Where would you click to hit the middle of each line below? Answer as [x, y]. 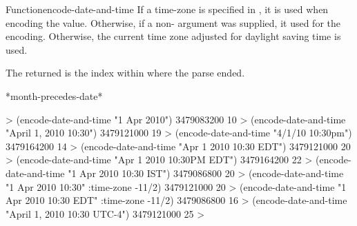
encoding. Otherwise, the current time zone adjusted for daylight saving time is [173, 36]
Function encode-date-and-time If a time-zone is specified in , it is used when [167, 9]
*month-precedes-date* [54, 95]
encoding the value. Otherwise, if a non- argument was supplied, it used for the [173, 22]
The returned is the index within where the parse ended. [125, 73]
